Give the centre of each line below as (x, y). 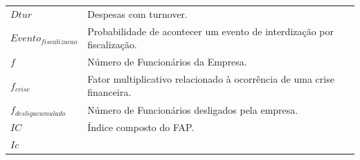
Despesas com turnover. (137, 13)
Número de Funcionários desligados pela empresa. (193, 109)
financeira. (109, 92)
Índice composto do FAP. (141, 127)
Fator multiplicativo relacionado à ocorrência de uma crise (211, 78)
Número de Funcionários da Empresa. (167, 62)
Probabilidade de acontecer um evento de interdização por (211, 31)
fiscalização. (112, 44)
